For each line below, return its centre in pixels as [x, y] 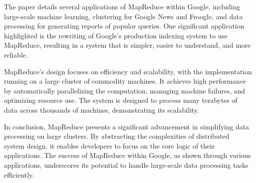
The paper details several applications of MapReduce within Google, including [122, 6]
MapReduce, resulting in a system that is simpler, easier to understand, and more [128, 45]
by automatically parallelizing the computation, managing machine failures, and [125, 90]
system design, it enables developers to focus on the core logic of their [109, 145]
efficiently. [19, 174]
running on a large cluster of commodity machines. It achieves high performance [125, 81]
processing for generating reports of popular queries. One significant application [124, 26]
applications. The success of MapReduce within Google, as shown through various [128, 155]
